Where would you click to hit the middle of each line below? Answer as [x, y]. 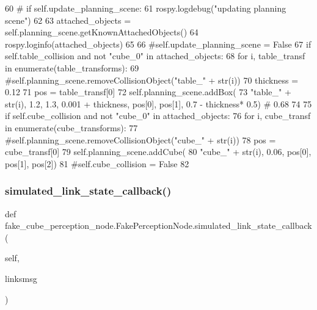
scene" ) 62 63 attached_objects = [68, 20]
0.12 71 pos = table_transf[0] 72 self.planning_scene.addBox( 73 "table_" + [148, 92]
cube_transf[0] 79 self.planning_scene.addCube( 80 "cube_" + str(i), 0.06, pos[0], [158, 152]
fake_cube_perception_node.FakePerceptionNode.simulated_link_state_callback [158, 225]
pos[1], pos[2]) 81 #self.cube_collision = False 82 [97, 163]
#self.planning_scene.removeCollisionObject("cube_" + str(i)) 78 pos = [140, 139]
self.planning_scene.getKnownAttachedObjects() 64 [102, 32]
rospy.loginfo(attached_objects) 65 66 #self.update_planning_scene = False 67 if [158, 44]
